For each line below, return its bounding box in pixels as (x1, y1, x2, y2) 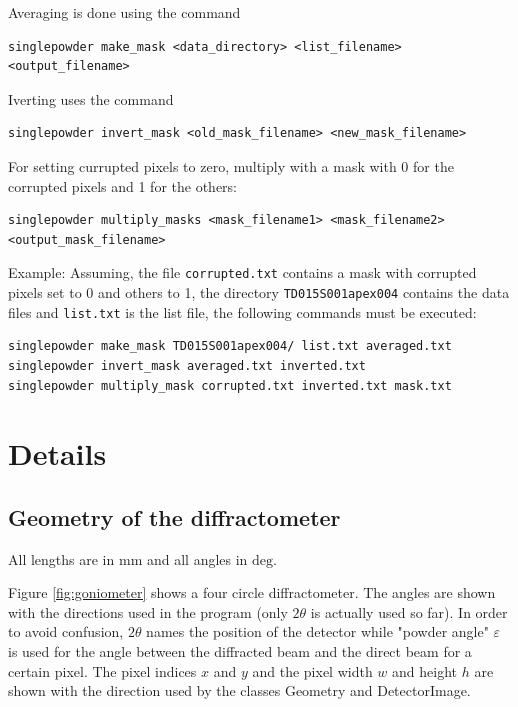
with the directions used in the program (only (8, 601, 288, 622)
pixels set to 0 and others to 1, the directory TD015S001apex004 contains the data (8, 282, 510, 302)
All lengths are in (8, 548, 115, 569)
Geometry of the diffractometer (8, 501, 341, 532)
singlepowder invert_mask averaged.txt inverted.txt (8, 358, 366, 373)
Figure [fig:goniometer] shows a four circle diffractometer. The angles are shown (8, 582, 496, 603)
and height (392, 660, 457, 681)
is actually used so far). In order (310, 601, 508, 622)
